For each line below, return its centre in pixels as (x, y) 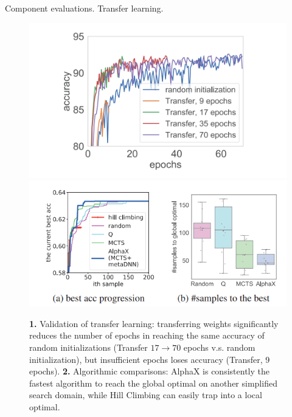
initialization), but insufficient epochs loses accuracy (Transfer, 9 (150, 359)
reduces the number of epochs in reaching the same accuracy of (147, 335)
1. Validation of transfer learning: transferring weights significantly (154, 323)
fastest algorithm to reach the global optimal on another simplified (153, 383)
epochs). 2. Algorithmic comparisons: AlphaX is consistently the (149, 371)
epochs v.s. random (219, 347)
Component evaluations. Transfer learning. (84, 8)
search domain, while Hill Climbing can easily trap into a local (146, 395)
